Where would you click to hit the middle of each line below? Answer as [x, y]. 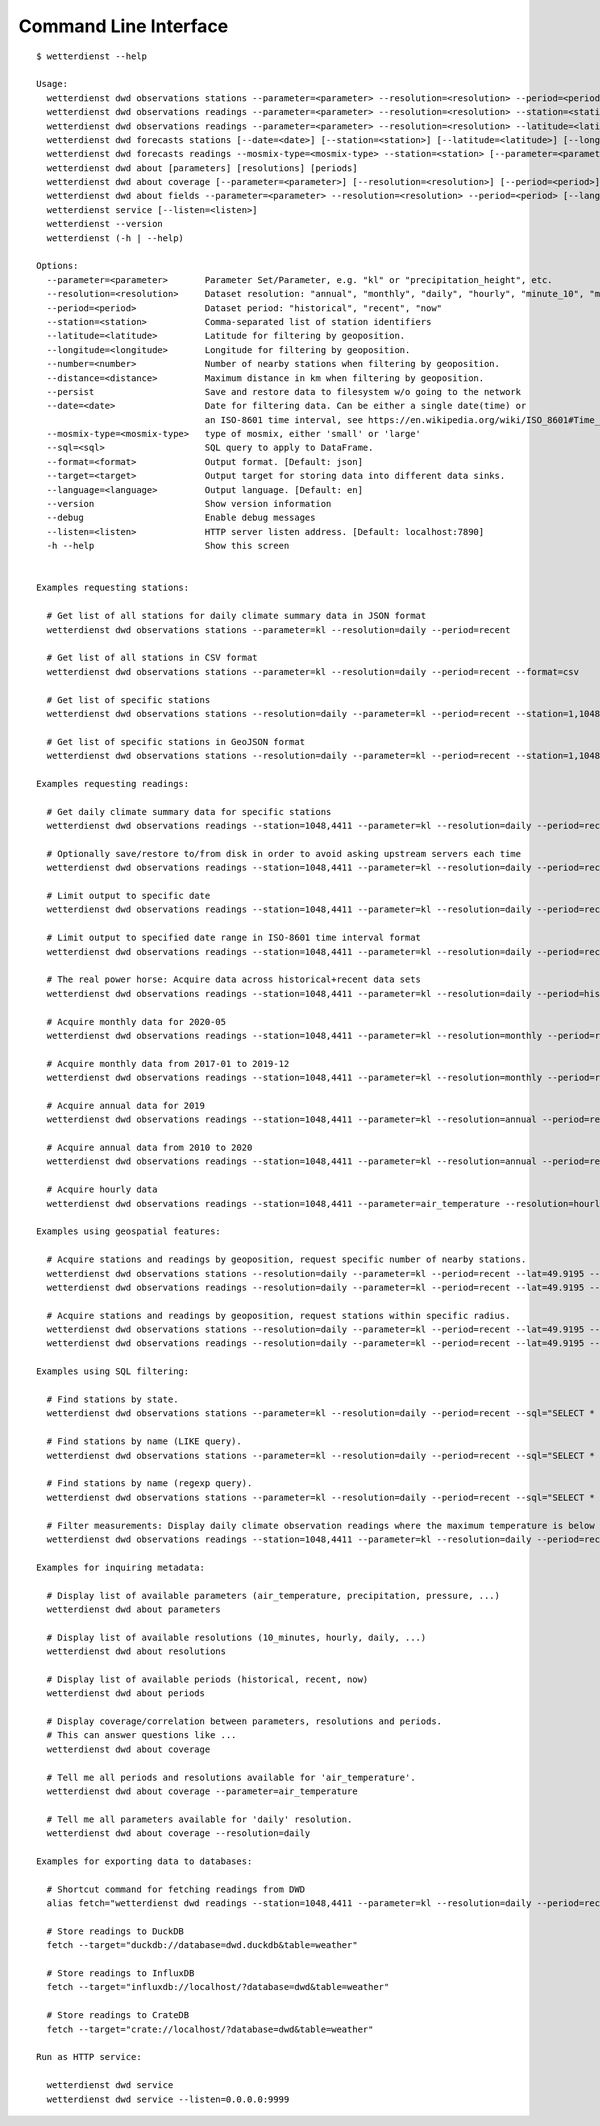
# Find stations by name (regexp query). [149, 1483]
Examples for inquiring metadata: [120, 1567]
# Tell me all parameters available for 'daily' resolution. [199, 1819]
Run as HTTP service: [89, 2057]
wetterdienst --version [105, 224]
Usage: [52, 84]
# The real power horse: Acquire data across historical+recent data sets [234, 979]
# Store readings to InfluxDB [120, 1973]
